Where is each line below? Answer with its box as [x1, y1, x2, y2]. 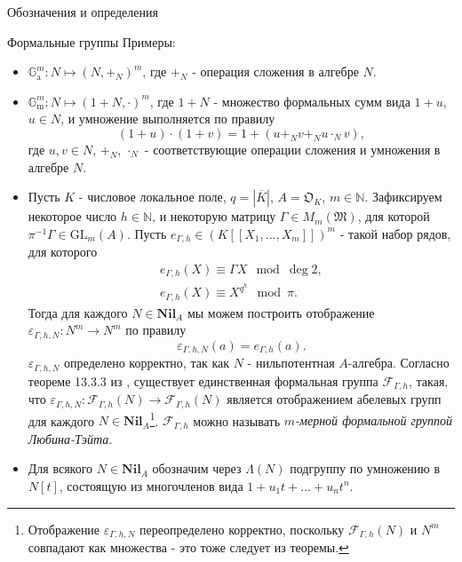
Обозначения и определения [7, 3, 158, 20]
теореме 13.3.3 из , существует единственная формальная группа [28, 371, 378, 390]
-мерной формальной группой [295, 411, 453, 430]
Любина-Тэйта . [28, 429, 113, 447]
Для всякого [28, 459, 93, 478]
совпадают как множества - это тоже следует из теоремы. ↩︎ [28, 538, 349, 557]
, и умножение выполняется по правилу [60, 109, 275, 128]
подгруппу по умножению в [290, 459, 441, 478]
